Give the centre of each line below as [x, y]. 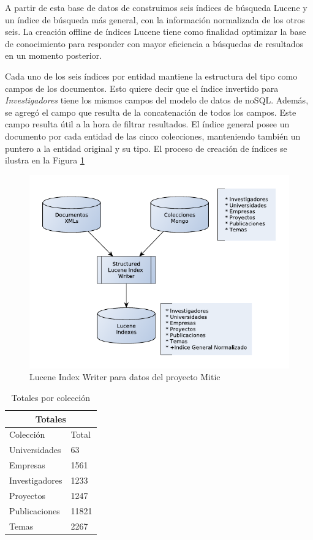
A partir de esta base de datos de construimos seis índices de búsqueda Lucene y [156, 7]
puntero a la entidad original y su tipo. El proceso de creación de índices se [146, 148]
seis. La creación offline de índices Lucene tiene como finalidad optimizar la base [156, 32]
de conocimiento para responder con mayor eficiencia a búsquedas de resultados [154, 43]
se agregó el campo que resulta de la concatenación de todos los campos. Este [151, 112]
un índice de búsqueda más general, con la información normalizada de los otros [155, 19]
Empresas [27, 465]
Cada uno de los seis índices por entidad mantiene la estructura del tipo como [151, 76]
